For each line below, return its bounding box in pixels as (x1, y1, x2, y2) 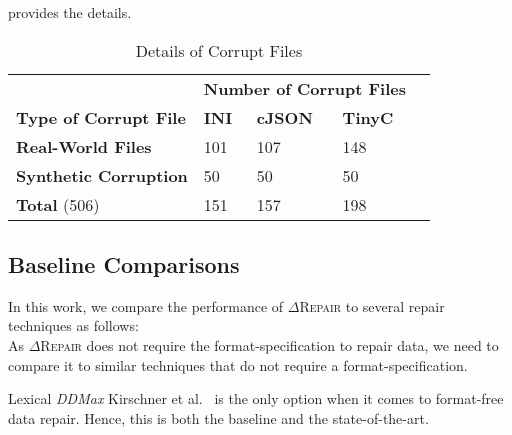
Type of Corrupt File (16, 105, 186, 129)
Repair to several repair (299, 295, 445, 316)
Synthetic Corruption (16, 163, 188, 187)
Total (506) (16, 192, 100, 216)
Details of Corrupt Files (135, 38, 303, 62)
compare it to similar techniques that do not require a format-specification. (8, 354, 468, 375)
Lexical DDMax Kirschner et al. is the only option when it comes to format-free (8, 388, 504, 409)
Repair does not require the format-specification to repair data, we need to (40, 334, 499, 355)
